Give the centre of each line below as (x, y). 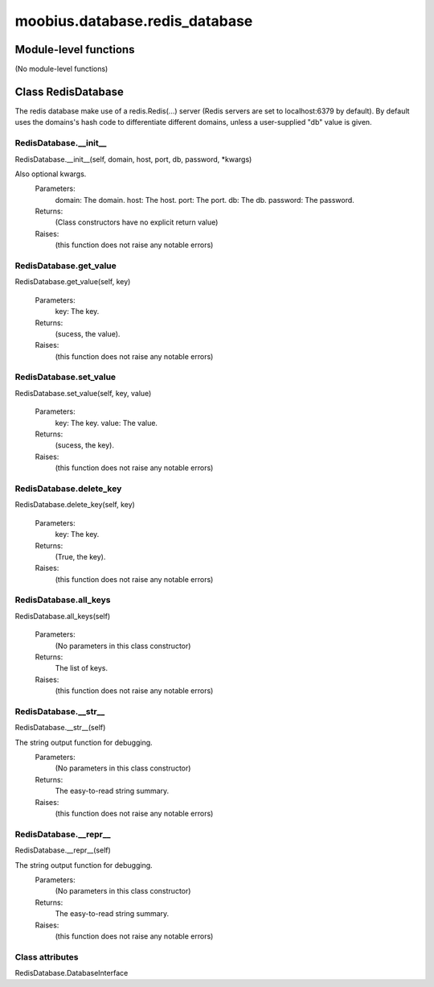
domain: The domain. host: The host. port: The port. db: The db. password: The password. (205, 200)
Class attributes (47, 956)
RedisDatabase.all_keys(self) (63, 616)
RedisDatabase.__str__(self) (60, 728)
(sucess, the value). (88, 333)
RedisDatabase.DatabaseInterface (72, 973)
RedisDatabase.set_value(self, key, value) (83, 393)
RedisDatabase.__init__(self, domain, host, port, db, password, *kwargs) (133, 159)
